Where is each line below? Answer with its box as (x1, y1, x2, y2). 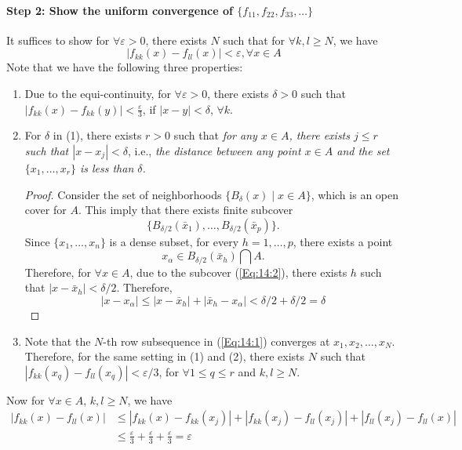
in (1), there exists (53, 127, 142, 143)
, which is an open (311, 186, 399, 202)
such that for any (173, 127, 257, 143)
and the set (336, 143, 390, 158)
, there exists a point (293, 233, 393, 249)
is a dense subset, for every (109, 233, 239, 249)
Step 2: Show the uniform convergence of (6, 2, 233, 18)
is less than (79, 160, 134, 176)
